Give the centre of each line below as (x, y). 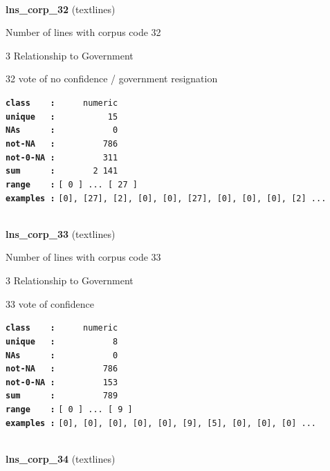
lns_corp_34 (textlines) (61, 459)
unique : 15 (62, 117)
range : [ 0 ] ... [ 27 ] (72, 184)
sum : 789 (62, 396)
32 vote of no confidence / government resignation (112, 78)
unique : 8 (62, 341)
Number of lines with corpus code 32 (83, 32)
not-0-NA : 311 (62, 157)
